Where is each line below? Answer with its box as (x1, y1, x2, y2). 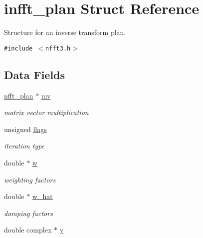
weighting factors (4, 174, 56, 184)
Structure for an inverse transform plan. (4, 27, 126, 37)
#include (4, 44, 33, 52)
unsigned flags (4, 123, 47, 134)
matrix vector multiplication (4, 107, 89, 117)
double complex (4, 224, 52, 235)
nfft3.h (45, 44, 71, 52)
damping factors (4, 207, 53, 218)
